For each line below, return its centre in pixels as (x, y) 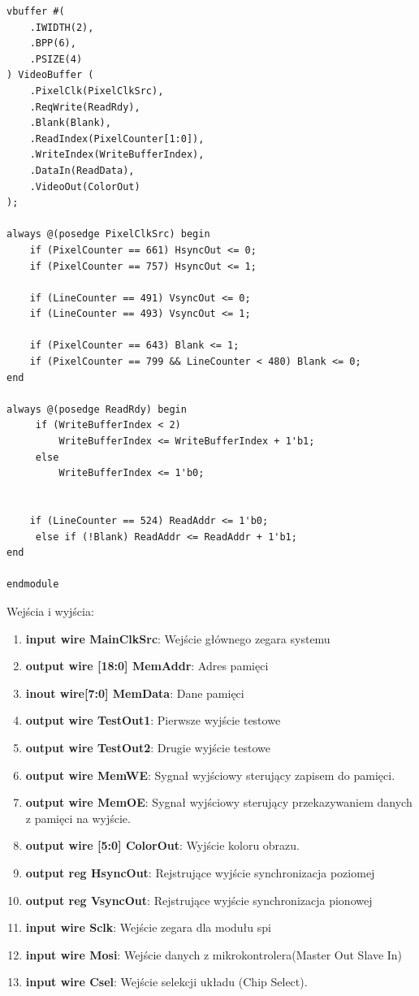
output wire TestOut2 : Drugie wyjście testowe (148, 747)
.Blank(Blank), (70, 123)
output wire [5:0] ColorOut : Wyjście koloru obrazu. (162, 845)
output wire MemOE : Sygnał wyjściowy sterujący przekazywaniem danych (219, 802)
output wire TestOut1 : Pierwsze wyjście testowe (153, 720)
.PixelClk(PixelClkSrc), (97, 91)
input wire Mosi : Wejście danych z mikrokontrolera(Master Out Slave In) (214, 954)
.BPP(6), (53, 43)
